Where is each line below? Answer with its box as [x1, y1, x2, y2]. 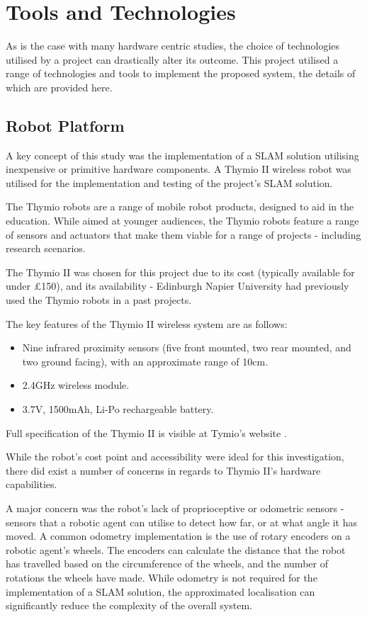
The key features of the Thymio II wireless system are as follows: [6, 316, 288, 331]
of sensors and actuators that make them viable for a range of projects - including [6, 227, 361, 242]
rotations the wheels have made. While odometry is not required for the [6, 570, 317, 584]
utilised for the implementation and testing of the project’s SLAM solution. [6, 175, 333, 190]
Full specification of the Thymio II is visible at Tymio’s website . [6, 425, 287, 440]
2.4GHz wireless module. [22, 378, 130, 392]
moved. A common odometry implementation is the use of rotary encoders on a [6, 528, 351, 543]
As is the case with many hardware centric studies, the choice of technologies [6, 38, 340, 53]
